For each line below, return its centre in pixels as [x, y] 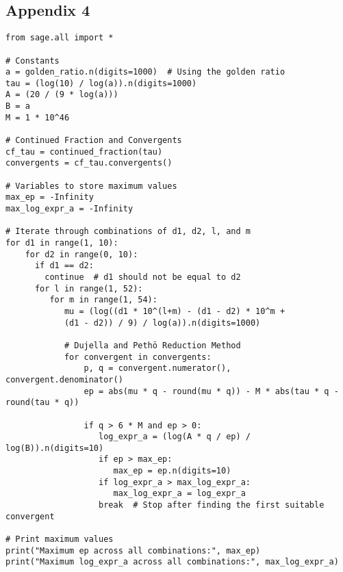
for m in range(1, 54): [103, 300]
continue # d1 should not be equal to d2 [143, 277]
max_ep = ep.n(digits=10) [172, 471]
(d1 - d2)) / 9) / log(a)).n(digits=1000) [162, 323]
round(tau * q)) [42, 403]
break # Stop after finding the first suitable [212, 505]
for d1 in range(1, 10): [62, 243]
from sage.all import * [60, 38]
